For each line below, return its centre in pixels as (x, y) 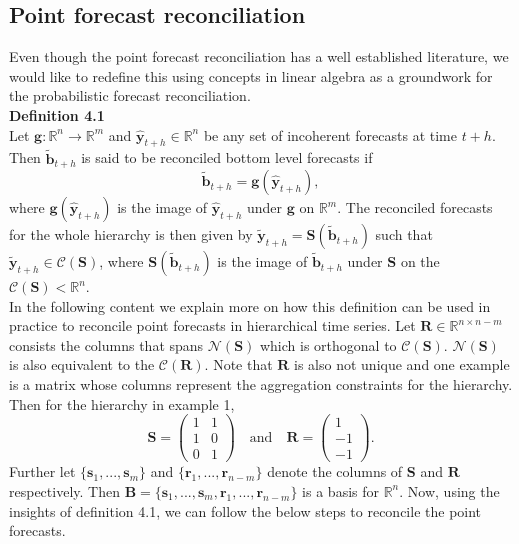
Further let (42, 471)
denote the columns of (335, 471)
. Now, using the (449, 490)
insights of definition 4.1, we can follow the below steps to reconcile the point (245, 510)
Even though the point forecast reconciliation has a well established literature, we (259, 56)
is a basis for (340, 490)
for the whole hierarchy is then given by (131, 234)
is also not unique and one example (402, 364)
